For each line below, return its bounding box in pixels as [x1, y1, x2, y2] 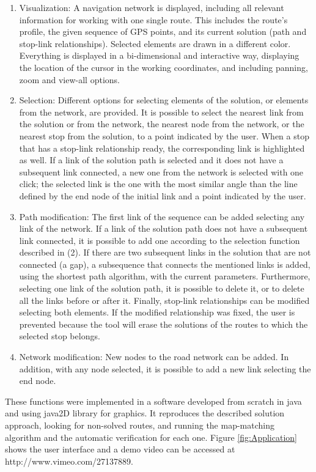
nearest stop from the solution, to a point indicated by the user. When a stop [19, 129, 309, 142]
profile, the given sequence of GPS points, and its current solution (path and [19, 25, 307, 38]
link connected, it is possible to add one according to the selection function [19, 234, 300, 246]
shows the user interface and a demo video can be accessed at [5, 443, 235, 455]
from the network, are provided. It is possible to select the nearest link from [19, 105, 304, 118]
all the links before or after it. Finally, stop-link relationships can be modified [19, 293, 310, 306]
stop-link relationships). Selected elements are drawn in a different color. [19, 37, 291, 50]
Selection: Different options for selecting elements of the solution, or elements [19, 94, 309, 106]
